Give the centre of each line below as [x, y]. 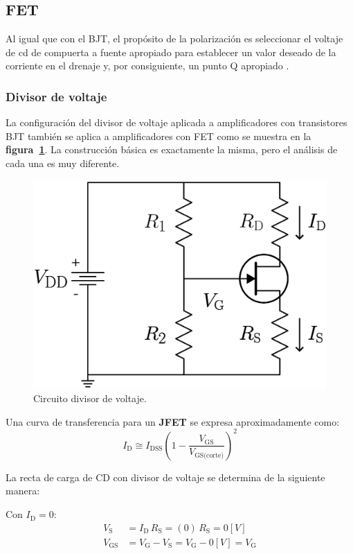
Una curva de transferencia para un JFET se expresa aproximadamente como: [173, 421]
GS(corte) [209, 455]
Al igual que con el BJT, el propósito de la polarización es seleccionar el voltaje [174, 38]
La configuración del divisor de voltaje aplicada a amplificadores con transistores [176, 122]
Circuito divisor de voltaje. [90, 398]
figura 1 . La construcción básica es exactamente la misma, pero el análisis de [172, 149]
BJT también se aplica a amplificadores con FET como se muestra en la [159, 136]
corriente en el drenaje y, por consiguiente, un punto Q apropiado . [147, 66]
